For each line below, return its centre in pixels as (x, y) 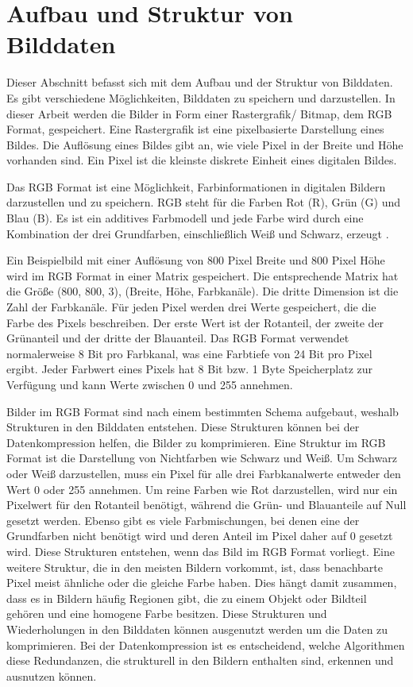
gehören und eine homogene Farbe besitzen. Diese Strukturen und (167, 614)
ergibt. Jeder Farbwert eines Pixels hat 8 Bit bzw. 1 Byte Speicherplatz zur (190, 369)
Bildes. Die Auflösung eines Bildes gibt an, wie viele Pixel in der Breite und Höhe (205, 144)
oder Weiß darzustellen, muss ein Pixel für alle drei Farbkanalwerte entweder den (204, 473)
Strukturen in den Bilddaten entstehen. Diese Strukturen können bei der (183, 427)
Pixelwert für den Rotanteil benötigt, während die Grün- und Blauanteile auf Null (206, 505)
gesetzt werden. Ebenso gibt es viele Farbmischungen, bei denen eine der (183, 520)
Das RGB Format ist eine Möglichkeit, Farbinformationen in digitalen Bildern (196, 186)
